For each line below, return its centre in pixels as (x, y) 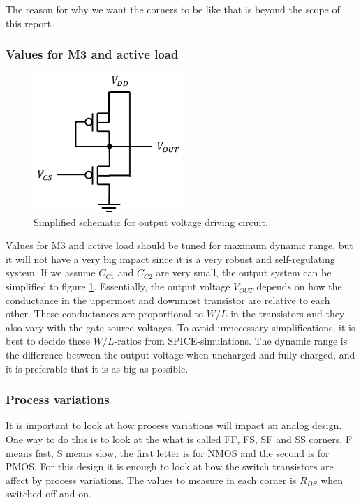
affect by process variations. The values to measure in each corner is (151, 480)
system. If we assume (51, 272)
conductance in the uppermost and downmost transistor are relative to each (168, 300)
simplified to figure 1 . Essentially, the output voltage (118, 286)
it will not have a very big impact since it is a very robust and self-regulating (170, 258)
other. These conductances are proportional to (105, 314)
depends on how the (299, 286)
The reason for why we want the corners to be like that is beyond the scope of (173, 9)
